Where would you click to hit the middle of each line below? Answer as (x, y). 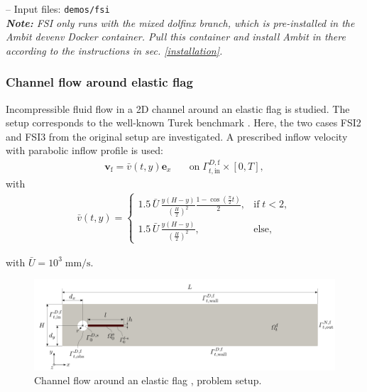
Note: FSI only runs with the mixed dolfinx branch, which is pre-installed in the (180, 22)
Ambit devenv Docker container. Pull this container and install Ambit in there (176, 37)
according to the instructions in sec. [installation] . (114, 50)
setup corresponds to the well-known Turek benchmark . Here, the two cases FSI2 (183, 123)
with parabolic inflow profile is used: (84, 150)
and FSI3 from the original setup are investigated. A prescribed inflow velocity (177, 136)
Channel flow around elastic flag (99, 82)
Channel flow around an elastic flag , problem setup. (148, 380)
